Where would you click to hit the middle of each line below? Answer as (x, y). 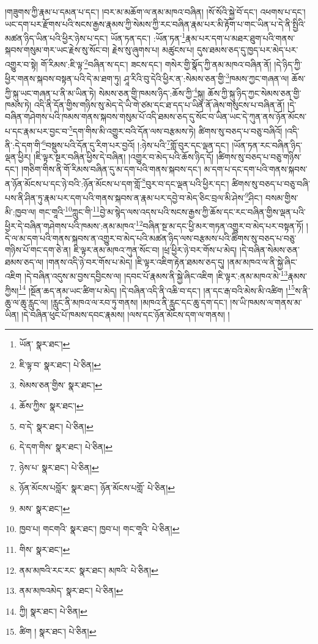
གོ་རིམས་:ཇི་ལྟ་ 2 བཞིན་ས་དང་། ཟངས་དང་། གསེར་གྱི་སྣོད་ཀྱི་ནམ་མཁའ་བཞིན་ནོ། (156, 63)
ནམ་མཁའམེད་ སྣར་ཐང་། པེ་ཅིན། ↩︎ (71, 590)
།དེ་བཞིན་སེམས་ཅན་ (269, 250)
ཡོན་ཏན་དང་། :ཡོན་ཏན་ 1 (148, 37)
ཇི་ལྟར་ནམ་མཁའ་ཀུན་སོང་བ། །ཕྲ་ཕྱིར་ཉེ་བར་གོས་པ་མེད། (155, 250)
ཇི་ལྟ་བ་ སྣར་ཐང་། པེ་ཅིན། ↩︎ (60, 364)
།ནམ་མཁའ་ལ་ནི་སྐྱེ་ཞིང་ (262, 261)
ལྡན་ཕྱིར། (18, 157)
